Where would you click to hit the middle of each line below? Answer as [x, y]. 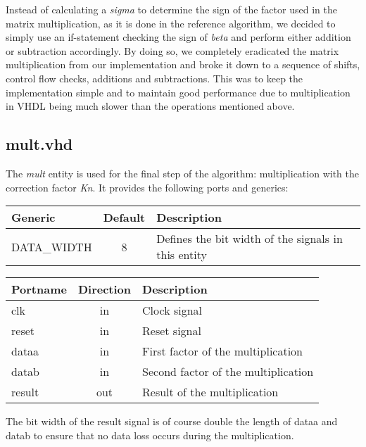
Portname [39, 289]
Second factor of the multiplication [228, 372]
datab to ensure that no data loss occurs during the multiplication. [150, 435]
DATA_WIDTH [52, 246]
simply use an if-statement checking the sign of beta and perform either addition [178, 37]
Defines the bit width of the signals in [250, 239]
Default [124, 218]
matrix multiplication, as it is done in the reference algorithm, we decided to [171, 23]
